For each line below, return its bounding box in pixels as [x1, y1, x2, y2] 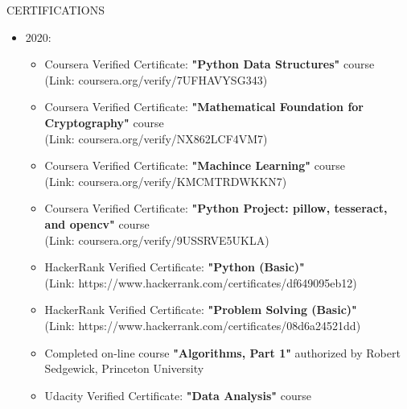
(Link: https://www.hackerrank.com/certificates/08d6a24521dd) [44, 316, 361, 333]
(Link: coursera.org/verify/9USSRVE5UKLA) [44, 231, 269, 248]
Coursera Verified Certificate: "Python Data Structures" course [44, 56, 375, 72]
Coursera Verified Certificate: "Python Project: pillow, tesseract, [44, 200, 388, 217]
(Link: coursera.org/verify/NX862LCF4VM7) [44, 130, 268, 147]
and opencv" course [44, 215, 150, 232]
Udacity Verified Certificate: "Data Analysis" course [44, 386, 311, 403]
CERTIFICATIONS [6, 2, 105, 18]
